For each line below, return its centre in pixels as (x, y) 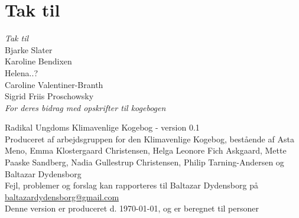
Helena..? (21, 72)
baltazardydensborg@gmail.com (62, 196)
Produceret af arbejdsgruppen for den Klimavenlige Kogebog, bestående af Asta (149, 139)
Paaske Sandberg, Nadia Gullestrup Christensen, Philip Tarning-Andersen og (144, 162)
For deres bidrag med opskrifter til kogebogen (85, 107)
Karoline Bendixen (38, 61)
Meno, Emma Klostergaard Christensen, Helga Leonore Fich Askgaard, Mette (146, 150)
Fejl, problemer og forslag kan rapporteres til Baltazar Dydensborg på (131, 185)
